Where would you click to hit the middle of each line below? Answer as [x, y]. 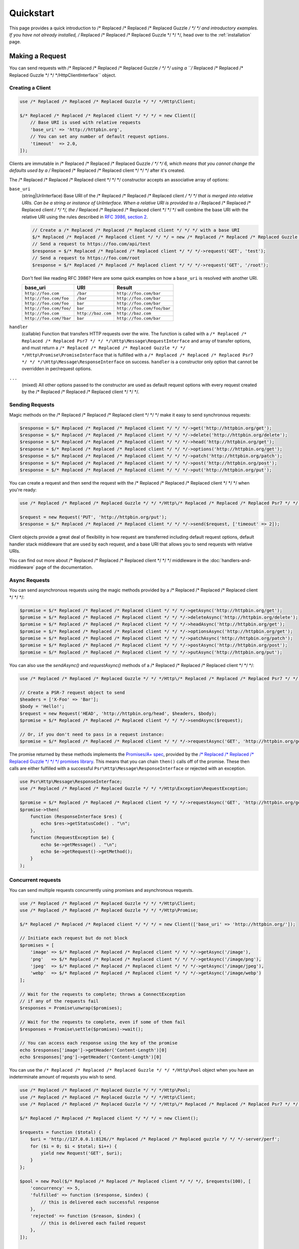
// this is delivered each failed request [93, 1223]
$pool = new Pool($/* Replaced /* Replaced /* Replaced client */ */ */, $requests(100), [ [135, 1181]
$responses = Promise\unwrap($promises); [71, 1008]
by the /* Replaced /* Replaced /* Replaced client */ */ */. [80, 392]
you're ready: [23, 490]
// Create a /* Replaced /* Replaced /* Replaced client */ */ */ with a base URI [136, 230]
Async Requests [29, 580]
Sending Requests [32, 405]
